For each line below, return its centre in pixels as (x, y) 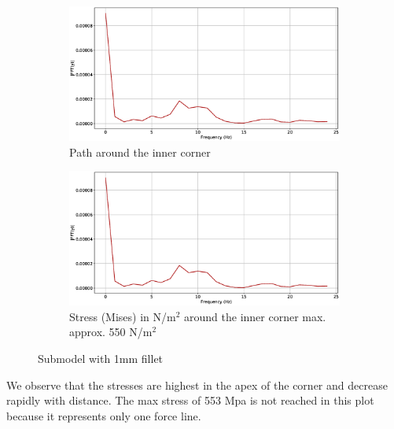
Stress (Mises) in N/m (123, 316)
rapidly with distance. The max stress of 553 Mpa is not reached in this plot (190, 400)
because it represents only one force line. (104, 415)
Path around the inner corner (140, 152)
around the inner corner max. (255, 316)
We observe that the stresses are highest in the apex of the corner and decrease (197, 385)
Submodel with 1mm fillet (101, 358)
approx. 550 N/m (111, 332)
